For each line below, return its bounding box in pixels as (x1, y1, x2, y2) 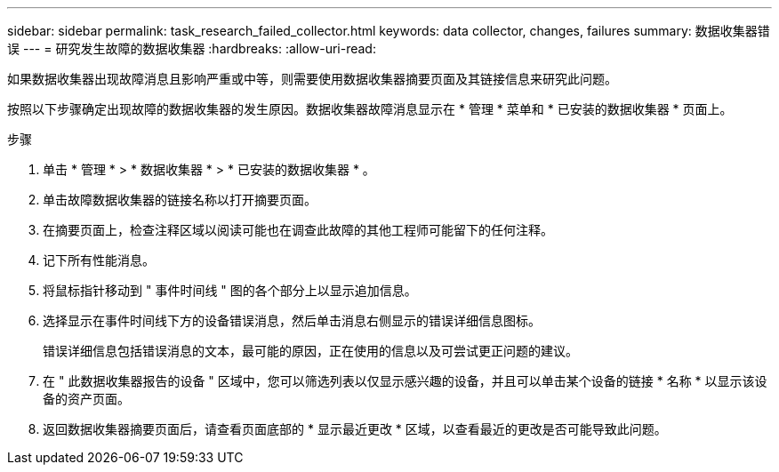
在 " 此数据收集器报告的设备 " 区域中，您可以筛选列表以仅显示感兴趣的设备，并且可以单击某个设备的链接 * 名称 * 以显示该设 (43, 373, 767, 388)
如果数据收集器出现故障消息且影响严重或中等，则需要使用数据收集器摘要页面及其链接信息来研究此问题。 (7, 71, 617, 86)
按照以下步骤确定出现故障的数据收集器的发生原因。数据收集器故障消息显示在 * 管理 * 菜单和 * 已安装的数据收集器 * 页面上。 (7, 101, 733, 116)
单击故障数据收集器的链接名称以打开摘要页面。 (43, 192, 317, 207)
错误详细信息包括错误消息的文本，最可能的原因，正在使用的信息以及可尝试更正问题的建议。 (43, 343, 578, 358)
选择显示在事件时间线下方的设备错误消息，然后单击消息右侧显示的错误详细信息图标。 (43, 313, 541, 328)
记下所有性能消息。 (43, 252, 155, 268)
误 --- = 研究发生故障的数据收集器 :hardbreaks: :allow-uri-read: (7, 41, 376, 56)
